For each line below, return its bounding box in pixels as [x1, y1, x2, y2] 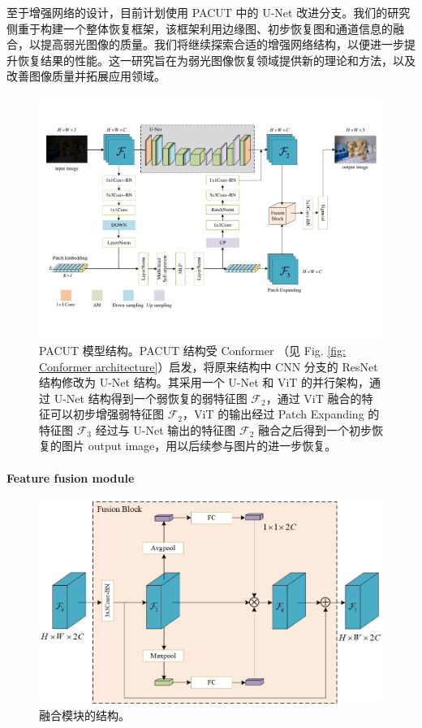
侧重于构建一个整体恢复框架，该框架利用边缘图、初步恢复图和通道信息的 [6, 19, 393, 37]
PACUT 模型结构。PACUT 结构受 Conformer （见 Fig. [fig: [39, 341, 346, 358]
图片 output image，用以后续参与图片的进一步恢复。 [61, 437, 337, 454]
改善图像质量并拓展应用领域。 [6, 67, 166, 84]
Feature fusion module [6, 469, 135, 486]
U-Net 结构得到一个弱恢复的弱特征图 [54, 389, 248, 406]
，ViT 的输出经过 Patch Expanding [183, 405, 364, 422]
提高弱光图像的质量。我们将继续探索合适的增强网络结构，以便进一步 [40, 36, 404, 53]
